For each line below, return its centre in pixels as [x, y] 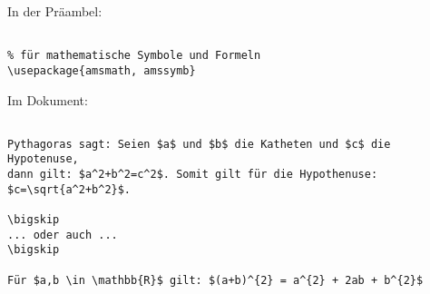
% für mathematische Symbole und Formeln [134, 56]
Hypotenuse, [43, 159]
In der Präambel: [55, 11]
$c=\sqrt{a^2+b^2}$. [69, 189]
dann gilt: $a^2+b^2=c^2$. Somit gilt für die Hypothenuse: [193, 175]
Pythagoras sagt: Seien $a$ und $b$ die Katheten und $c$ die [199, 144]
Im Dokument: [48, 99]
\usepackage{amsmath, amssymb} [102, 70]
